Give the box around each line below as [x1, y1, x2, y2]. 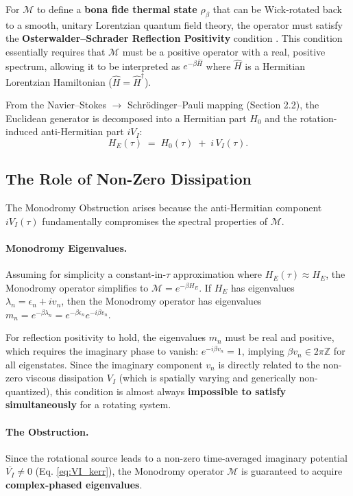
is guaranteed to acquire [241, 464, 343, 478]
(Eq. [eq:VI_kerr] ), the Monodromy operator [35, 464, 224, 478]
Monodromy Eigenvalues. [5, 240, 127, 255]
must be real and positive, [225, 330, 334, 344]
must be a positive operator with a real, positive [122, 44, 326, 58]
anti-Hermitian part [41, 124, 124, 139]
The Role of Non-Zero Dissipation [5, 168, 252, 189]
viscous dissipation [25, 370, 104, 385]
